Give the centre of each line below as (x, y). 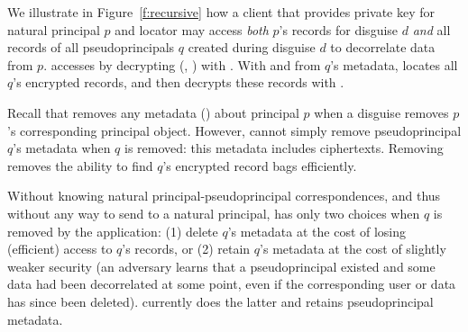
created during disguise (252, 47)
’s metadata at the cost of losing (317, 231)
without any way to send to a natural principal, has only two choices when (214, 213)
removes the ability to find (80, 165)
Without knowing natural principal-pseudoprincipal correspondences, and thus (224, 196)
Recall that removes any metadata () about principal (153, 112)
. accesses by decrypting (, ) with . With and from (182, 64)
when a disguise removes (381, 112)
